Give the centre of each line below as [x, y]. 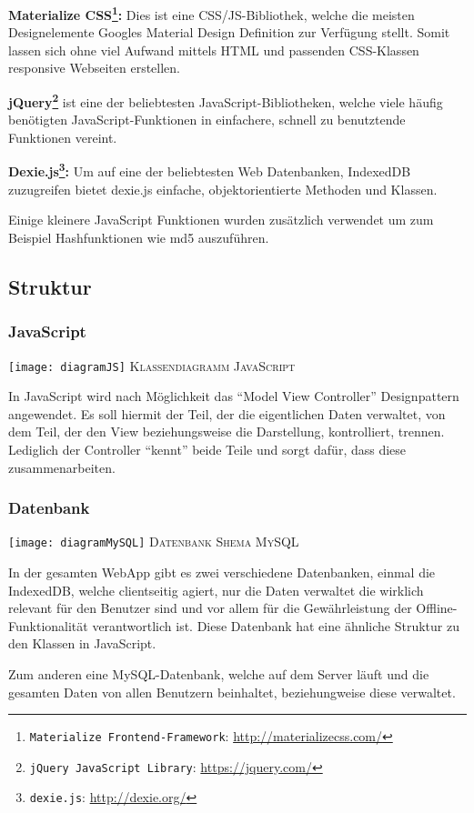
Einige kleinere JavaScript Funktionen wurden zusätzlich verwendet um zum [221, 220]
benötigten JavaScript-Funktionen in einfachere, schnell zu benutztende [207, 120]
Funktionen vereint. [63, 137]
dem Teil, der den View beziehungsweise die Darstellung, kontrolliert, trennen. [227, 432]
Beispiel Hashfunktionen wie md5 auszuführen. [139, 237]
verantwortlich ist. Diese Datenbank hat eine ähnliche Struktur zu [276, 625]
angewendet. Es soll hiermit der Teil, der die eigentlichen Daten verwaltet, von [227, 413]
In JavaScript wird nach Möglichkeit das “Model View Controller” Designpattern [234, 396]
